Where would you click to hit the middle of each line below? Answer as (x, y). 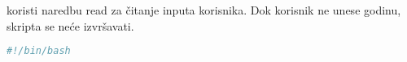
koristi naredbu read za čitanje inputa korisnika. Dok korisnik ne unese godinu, (204, 10)
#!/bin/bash (39, 51)
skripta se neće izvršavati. (70, 25)
